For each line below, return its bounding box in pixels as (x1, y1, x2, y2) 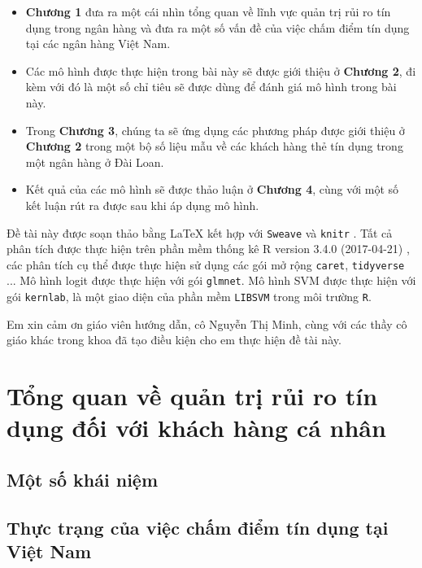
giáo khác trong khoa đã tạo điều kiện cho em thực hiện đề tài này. (7, 331, 342, 348)
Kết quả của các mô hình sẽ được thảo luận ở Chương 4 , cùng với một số (25, 181, 399, 198)
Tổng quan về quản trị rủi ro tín (7, 379, 378, 413)
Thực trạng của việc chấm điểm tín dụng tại (7, 514, 389, 540)
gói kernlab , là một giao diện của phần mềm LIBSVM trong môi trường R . (7, 288, 372, 305)
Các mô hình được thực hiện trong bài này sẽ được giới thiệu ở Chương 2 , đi (25, 62, 416, 79)
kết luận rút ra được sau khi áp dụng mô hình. (25, 196, 259, 213)
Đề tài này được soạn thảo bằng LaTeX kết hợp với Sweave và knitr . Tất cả (7, 224, 393, 241)
